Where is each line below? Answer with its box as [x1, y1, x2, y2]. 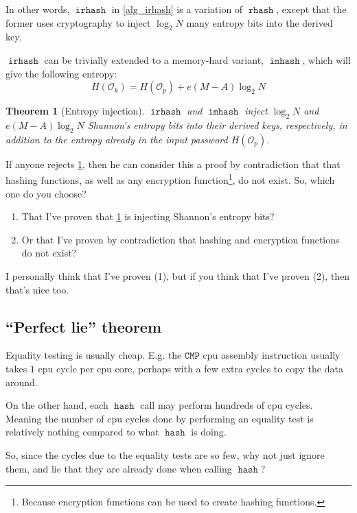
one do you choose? [5, 186, 87, 200]
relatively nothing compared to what [5, 425, 159, 439]
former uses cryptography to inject [5, 15, 151, 29]
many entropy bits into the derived [186, 15, 333, 29]
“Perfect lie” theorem [5, 315, 162, 337]
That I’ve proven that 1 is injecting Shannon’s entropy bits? [21, 209, 275, 224]
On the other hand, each [5, 398, 108, 412]
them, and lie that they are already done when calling [5, 461, 232, 475]
